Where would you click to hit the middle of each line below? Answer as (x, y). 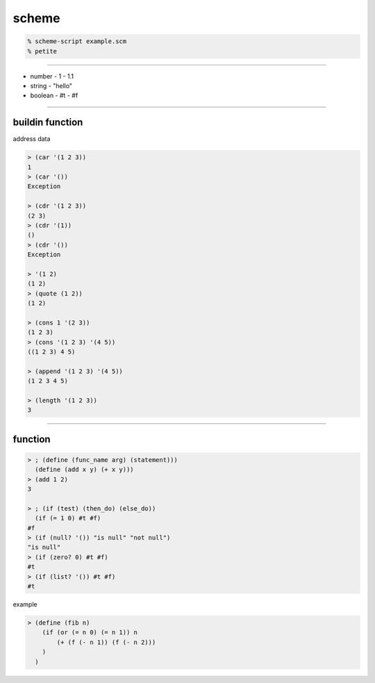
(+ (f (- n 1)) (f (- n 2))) (106, 642)
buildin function (48, 123)
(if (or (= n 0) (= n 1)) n (90, 633)
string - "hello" (51, 85)
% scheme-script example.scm (77, 41)
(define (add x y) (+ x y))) (85, 470)
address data (32, 139)
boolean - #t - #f (54, 96)
